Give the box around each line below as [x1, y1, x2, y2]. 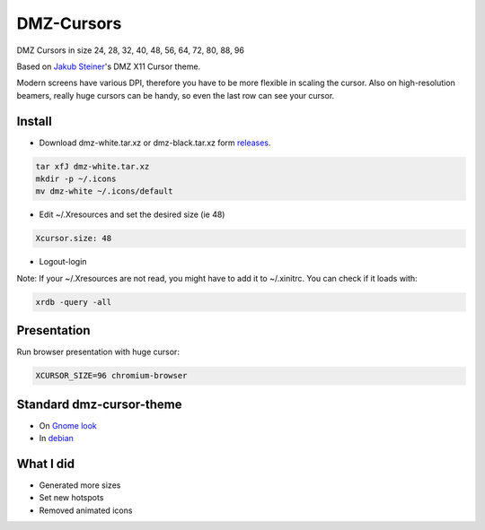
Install [16, 113, 53, 129]
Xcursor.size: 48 [35, 233, 112, 244]
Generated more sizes [39, 480, 121, 491]
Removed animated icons [39, 505, 133, 516]
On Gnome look [39, 420, 98, 430]
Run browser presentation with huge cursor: [16, 346, 180, 358]
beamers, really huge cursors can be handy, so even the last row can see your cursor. [16, 90, 335, 100]
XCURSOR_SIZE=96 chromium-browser [35, 370, 188, 381]
